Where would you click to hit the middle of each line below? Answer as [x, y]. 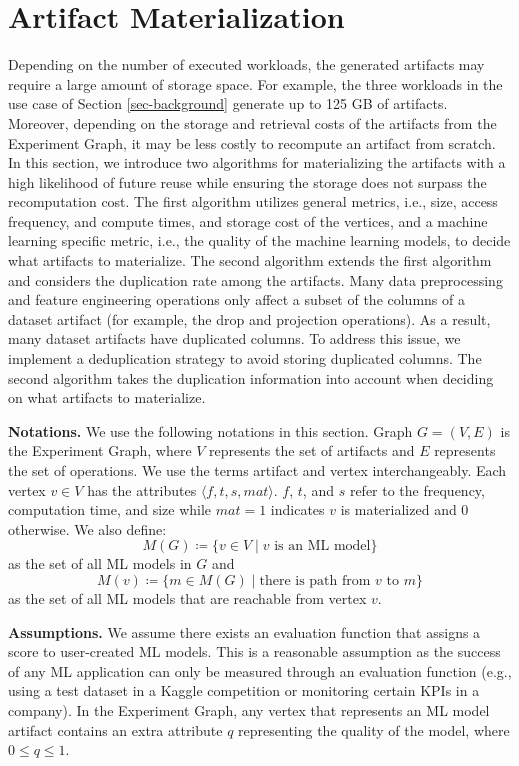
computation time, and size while [110, 509]
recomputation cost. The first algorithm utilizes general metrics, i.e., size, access [253, 201]
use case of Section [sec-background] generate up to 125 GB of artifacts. [228, 103]
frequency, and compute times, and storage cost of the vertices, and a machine [248, 220]
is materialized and [398, 509]
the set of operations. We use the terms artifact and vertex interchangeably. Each [257, 470]
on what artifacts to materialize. [107, 397]
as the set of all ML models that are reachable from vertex [187, 597]
